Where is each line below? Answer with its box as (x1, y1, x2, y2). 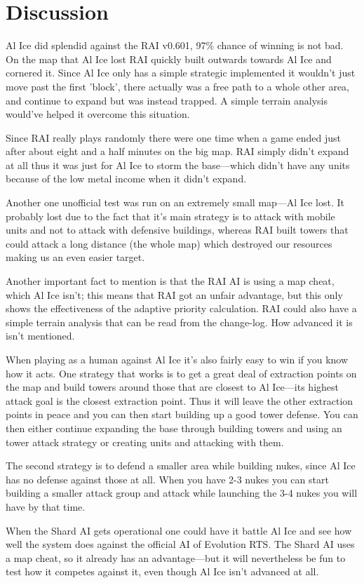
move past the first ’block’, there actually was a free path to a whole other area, (6, 79, 349, 93)
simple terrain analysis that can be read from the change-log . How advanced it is (6, 314, 353, 329)
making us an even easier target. (6, 250, 145, 264)
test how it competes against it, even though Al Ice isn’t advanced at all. (6, 564, 319, 579)
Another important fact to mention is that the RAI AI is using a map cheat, (6, 274, 335, 288)
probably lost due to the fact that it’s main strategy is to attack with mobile (6, 208, 335, 223)
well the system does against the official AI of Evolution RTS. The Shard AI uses (6, 537, 355, 551)
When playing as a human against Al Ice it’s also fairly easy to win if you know (6, 352, 349, 366)
